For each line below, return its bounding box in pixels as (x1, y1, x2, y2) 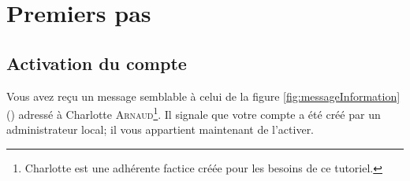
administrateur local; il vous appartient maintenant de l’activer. (6, 121, 315, 138)
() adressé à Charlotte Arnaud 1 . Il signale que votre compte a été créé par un (6, 104, 381, 122)
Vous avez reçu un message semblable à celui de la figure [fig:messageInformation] (6, 87, 401, 104)
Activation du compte (6, 50, 187, 75)
